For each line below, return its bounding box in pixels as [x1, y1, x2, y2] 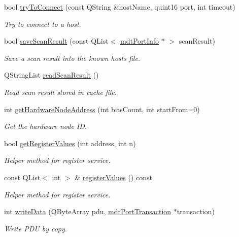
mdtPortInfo [120, 36, 159, 46]
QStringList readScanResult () [4, 70, 99, 80]
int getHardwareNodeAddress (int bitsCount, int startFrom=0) [4, 104, 200, 114]
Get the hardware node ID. [4, 121, 87, 131]
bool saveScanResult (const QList [4, 36, 109, 46]
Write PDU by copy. [4, 223, 67, 233]
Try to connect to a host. [4, 18, 81, 29]
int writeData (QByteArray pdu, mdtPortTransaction [4, 206, 172, 217]
